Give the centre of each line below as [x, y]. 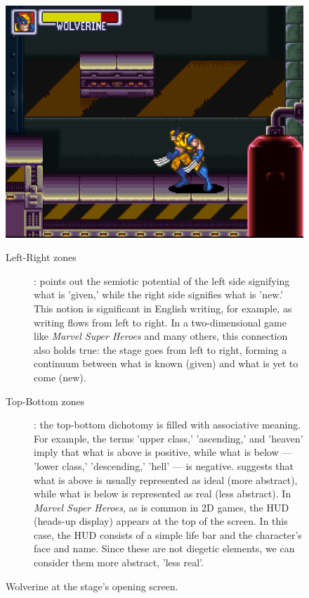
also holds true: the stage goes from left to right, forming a [160, 349]
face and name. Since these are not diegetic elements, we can [164, 548]
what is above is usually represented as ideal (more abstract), [166, 479]
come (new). [60, 377]
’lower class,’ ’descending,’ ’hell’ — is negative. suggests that [164, 465]
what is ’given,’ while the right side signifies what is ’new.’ [159, 294]
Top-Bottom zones [45, 401]
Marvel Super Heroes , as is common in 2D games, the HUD [162, 507]
